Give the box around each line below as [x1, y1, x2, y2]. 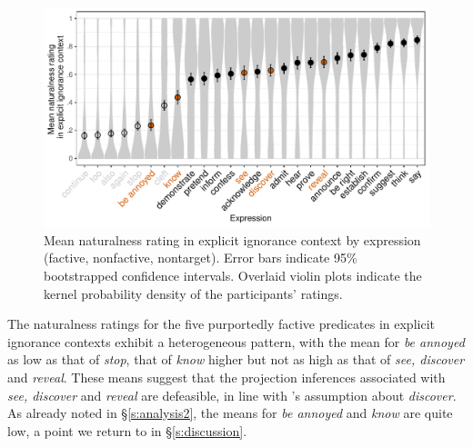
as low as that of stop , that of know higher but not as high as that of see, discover [7, 350, 465, 369]
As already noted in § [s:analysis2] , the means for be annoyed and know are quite [7, 403, 453, 422]
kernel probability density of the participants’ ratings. [44, 283, 343, 303]
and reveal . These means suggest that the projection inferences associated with [7, 367, 446, 386]
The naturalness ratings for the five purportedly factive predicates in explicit [7, 314, 435, 333]
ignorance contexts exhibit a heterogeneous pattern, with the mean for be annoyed [7, 332, 465, 351]
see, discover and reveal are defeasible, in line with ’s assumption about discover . [7, 385, 457, 404]
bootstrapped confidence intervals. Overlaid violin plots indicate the [44, 266, 422, 284]
